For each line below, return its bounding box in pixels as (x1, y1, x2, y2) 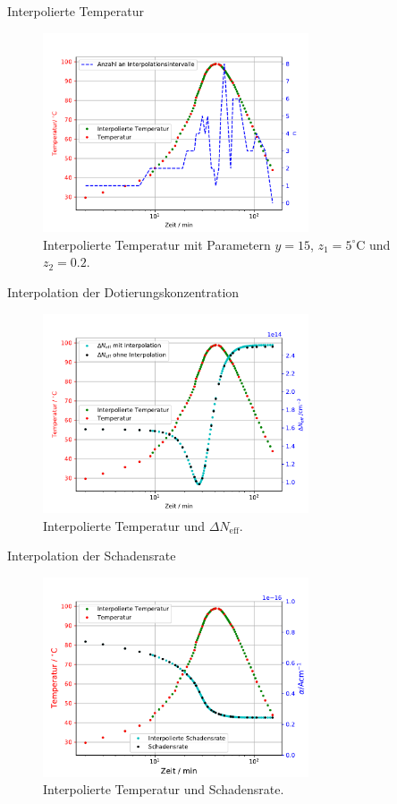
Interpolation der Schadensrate (7, 546, 176, 565)
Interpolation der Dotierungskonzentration (7, 282, 240, 301)
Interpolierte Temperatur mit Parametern (43, 235, 271, 253)
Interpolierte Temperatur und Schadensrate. (43, 780, 284, 799)
